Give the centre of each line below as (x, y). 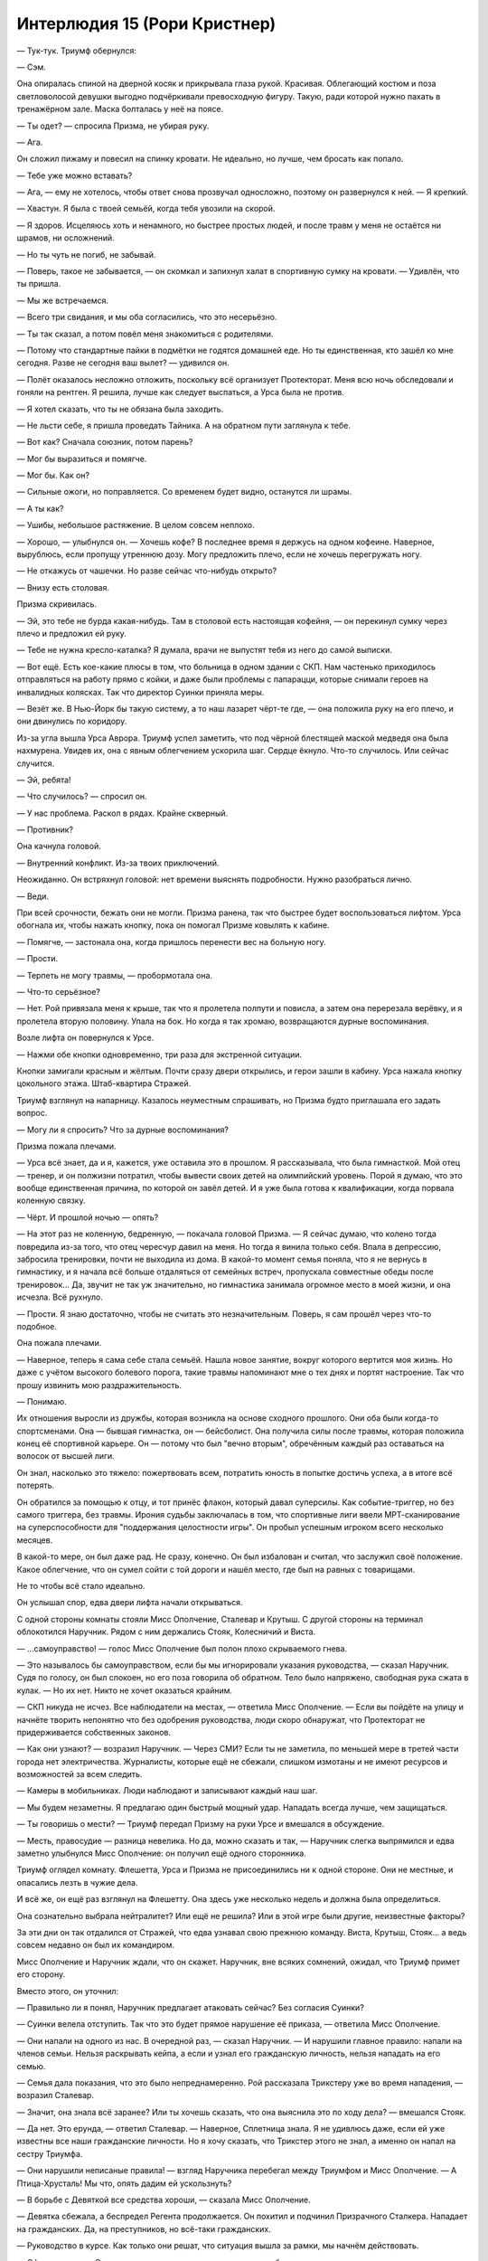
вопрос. (32, 1113)
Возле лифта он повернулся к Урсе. (85, 1038)
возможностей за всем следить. (80, 1774)
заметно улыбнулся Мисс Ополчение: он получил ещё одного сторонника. (161, 1853)
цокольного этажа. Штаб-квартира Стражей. (104, 1083)
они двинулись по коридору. (72, 721)
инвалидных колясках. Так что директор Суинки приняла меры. (141, 692)
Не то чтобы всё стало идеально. (81, 1586)
